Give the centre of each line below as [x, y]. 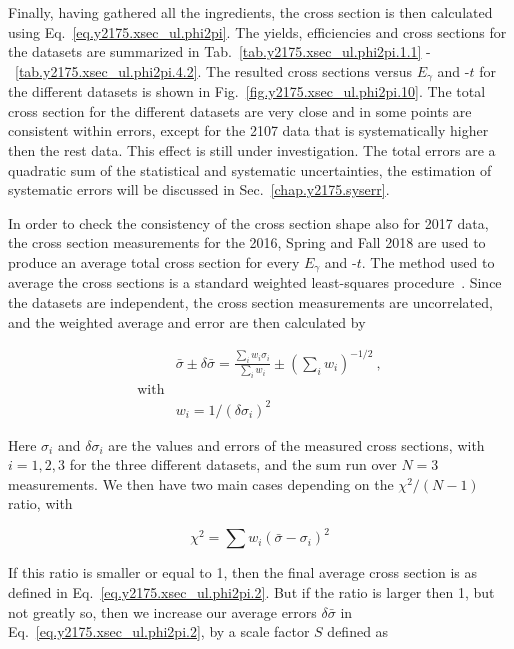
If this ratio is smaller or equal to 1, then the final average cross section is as [242, 572]
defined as [358, 631]
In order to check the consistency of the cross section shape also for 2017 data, [248, 222]
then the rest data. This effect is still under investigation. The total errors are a [252, 150]
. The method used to [428, 261]
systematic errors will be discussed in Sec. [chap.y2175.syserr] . [199, 189]
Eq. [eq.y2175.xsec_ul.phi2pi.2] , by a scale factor [159, 631]
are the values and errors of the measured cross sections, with [296, 444]
